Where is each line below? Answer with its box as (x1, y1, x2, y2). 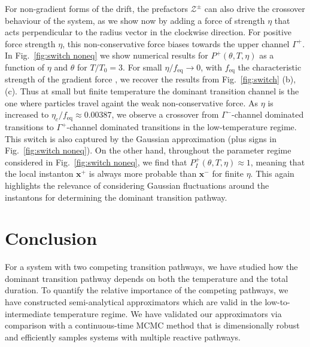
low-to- (265, 296, 290, 308)
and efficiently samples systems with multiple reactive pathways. (5, 330, 241, 343)
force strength (5, 37, 56, 50)
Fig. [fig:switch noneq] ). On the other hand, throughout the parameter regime (5, 144, 291, 156)
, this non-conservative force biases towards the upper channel (62, 37, 290, 50)
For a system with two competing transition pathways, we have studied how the (5, 260, 298, 273)
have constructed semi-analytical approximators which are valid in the (5, 296, 262, 308)
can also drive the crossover (204, 2, 305, 14)
